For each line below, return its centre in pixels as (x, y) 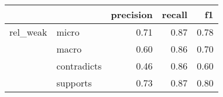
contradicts (79, 66)
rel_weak (28, 32)
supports (74, 83)
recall (175, 14)
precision (132, 14)
